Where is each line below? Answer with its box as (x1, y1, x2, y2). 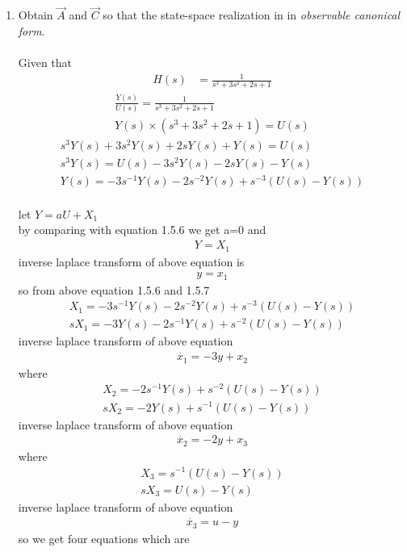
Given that (18, 54, 73, 70)
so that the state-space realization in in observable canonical (103, 6, 401, 23)
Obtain (18, 6, 53, 23)
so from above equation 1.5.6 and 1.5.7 (18, 281, 210, 298)
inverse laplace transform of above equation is (18, 253, 245, 270)
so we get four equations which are (18, 529, 190, 546)
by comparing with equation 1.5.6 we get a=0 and (18, 221, 266, 238)
